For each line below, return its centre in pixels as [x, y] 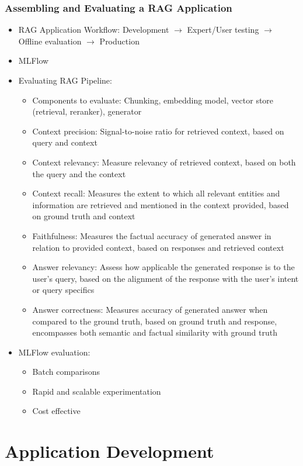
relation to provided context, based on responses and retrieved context [158, 247]
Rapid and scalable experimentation [97, 391]
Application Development [109, 451]
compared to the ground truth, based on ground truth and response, [155, 321]
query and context [65, 142]
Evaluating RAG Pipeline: [65, 80]
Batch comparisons [66, 372]
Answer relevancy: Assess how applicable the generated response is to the [163, 267]
